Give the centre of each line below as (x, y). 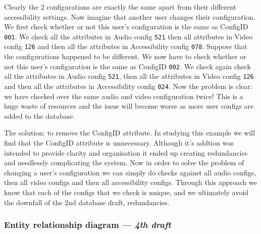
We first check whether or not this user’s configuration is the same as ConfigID (126, 27)
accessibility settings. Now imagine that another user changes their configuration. (130, 16)
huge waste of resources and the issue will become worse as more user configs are (129, 106)
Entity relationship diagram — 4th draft (88, 225)
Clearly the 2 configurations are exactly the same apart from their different (120, 7)
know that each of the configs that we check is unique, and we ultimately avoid (126, 192)
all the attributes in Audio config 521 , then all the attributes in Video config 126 (129, 76)
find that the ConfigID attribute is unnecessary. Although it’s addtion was (119, 143)
